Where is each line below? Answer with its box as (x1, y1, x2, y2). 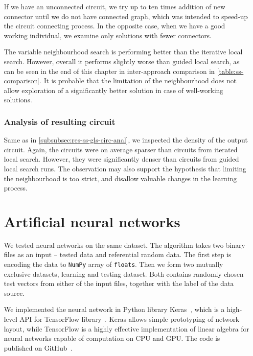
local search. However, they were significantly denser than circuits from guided (4, 154, 239, 164)
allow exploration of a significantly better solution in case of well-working (4, 85, 224, 95)
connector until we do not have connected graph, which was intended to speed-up (4, 11, 248, 21)
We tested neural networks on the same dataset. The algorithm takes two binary (4, 239, 245, 250)
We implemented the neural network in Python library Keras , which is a (4, 304, 225, 314)
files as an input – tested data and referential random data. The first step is (4, 249, 231, 260)
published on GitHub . (4, 342, 72, 353)
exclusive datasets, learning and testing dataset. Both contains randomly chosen (4, 268, 244, 279)
